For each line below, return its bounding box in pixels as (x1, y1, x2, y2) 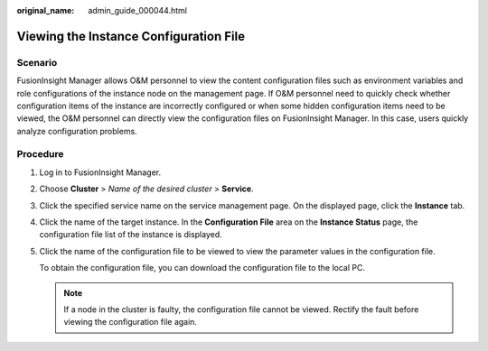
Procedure (16, 148, 64, 161)
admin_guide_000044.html (88, 5, 187, 15)
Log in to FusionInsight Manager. (39, 167, 162, 178)
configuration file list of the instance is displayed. (39, 229, 223, 240)
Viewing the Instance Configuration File (16, 28, 246, 44)
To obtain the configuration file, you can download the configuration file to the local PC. (39, 263, 366, 273)
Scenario (16, 56, 58, 69)
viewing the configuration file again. (63, 317, 198, 328)
